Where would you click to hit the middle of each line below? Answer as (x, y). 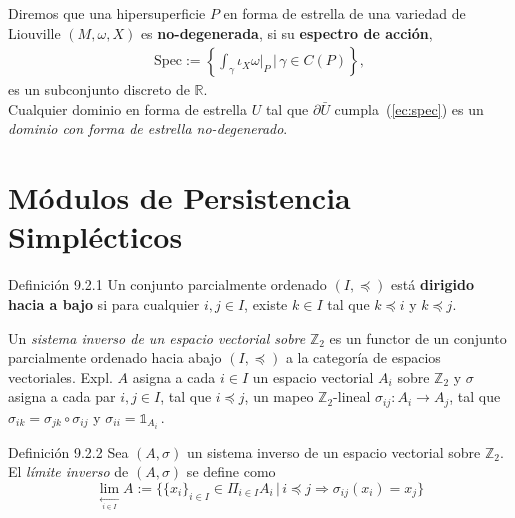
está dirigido (432, 284)
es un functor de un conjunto (418, 337)
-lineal (352, 396)
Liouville (34, 32)
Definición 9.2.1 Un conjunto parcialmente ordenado (167, 284)
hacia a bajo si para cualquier (104, 303)
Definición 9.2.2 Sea (68, 451)
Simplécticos (95, 236)
